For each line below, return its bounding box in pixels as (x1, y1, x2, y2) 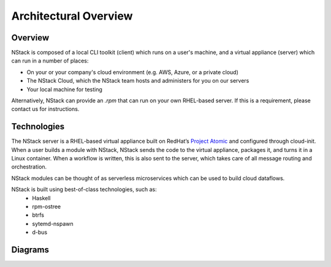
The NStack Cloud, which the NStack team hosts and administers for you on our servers (26, 77, 249, 85)
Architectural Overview (11, 9, 133, 23)
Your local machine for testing (26, 86, 102, 93)
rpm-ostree (32, 203, 61, 211)
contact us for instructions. (11, 105, 80, 113)
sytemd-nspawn (32, 220, 74, 227)
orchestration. (11, 163, 47, 171)
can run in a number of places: (11, 57, 89, 64)
